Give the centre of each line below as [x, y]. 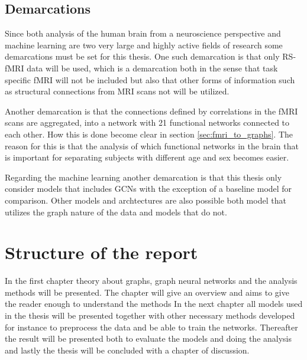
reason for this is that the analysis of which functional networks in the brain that [152, 145]
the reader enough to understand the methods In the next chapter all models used [154, 304]
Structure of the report [101, 252]
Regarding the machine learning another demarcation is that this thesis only [143, 177]
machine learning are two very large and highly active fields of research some [144, 45]
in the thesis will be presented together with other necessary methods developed [150, 315]
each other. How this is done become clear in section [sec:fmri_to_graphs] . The [149, 134]
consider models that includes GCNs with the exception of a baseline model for [148, 189]
